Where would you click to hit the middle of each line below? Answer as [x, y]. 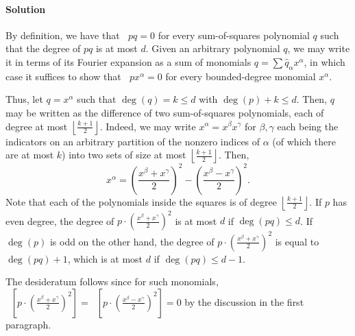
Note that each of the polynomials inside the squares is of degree [141, 201]
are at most [30, 155]
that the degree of [43, 48]
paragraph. [28, 324]
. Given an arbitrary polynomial [213, 48]
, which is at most [105, 258]
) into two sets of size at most [124, 155]
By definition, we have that [63, 35]
